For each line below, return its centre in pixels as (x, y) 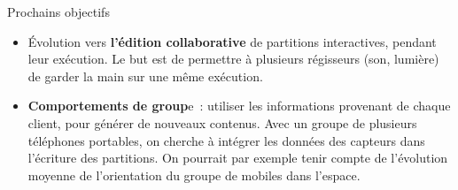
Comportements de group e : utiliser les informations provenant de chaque (239, 106)
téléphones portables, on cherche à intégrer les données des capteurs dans (226, 140)
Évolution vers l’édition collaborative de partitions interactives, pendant (232, 41)
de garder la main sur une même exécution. (145, 76)
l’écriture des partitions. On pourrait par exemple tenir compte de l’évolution (238, 158)
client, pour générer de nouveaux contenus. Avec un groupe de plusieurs (222, 122)
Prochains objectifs (58, 11)
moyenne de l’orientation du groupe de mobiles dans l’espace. (194, 175)
